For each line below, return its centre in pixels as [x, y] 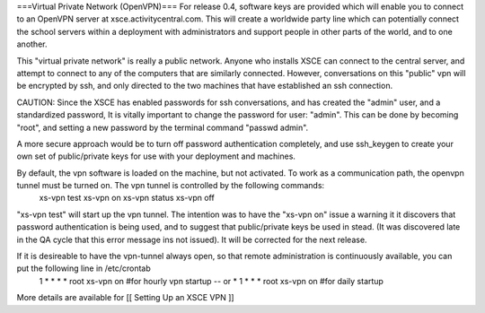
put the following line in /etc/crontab [84, 268]
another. [32, 44]
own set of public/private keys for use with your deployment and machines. [156, 156]
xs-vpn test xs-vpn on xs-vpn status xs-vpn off [127, 198]
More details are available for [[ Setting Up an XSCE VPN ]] [125, 298]
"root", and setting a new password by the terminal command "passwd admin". [163, 127]
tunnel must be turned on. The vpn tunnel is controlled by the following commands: [171, 186]
